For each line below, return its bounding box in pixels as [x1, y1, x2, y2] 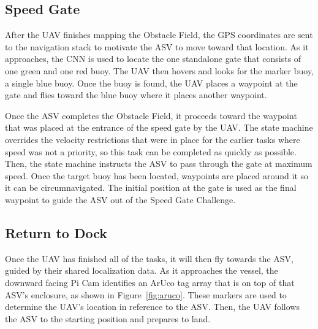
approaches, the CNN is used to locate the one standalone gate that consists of [5, 52, 301, 65]
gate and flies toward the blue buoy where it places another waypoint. [5, 88, 267, 101]
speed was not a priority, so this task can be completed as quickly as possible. [5, 145, 297, 158]
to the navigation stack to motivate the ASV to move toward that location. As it [5, 40, 309, 53]
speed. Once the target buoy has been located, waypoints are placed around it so [5, 169, 309, 182]
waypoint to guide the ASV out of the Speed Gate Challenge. [5, 193, 236, 206]
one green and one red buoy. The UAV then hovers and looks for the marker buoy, [5, 64, 314, 77]
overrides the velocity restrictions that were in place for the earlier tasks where [5, 133, 300, 145]
